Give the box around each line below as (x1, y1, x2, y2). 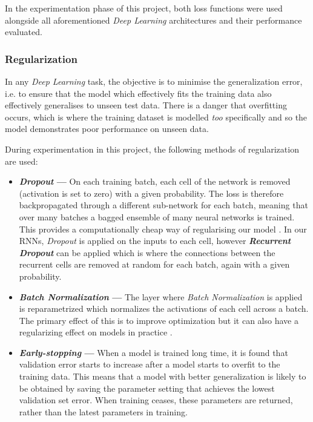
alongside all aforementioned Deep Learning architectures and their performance (5, 13, 302, 26)
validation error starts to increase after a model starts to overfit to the (19, 358, 280, 371)
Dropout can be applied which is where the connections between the (19, 246, 275, 259)
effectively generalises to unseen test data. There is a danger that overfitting (5, 99, 287, 111)
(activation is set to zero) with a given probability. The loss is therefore (19, 186, 284, 199)
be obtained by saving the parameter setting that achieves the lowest (19, 381, 275, 394)
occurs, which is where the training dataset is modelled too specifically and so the (5, 110, 308, 123)
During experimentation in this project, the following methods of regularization (5, 142, 299, 155)
